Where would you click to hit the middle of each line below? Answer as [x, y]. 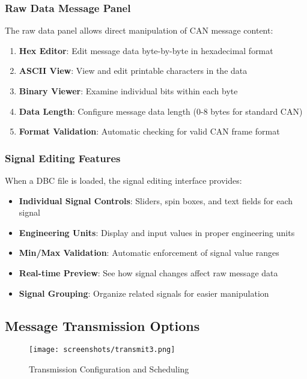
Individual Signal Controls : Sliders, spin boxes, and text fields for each [156, 200]
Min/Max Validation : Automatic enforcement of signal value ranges [149, 253]
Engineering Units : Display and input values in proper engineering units [157, 232]
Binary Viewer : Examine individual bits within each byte [128, 91]
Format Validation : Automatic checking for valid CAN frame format [149, 131]
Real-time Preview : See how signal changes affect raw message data [148, 272]
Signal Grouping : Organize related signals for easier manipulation [144, 293]
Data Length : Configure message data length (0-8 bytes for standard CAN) [161, 111]
